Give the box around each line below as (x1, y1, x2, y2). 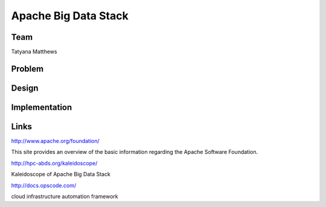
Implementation (11, 102, 72, 112)
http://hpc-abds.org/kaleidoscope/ (11, 159, 98, 167)
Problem (11, 63, 44, 74)
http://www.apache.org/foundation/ (11, 138, 100, 145)
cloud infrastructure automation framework (11, 193, 118, 200)
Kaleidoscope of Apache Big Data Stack (11, 171, 111, 178)
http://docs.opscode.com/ (11, 182, 77, 189)
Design (11, 83, 39, 93)
